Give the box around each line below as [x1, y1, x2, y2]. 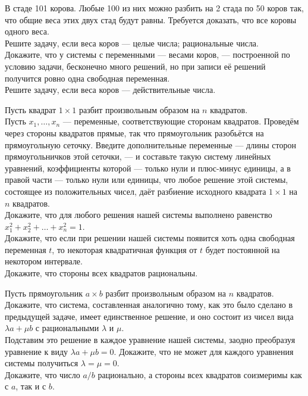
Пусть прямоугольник [5, 286, 83, 299]
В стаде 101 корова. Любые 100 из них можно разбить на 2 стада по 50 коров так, [5, 2, 304, 14]
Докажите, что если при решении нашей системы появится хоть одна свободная [5, 232, 295, 244]
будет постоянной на [205, 243, 280, 255]
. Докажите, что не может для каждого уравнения [114, 345, 294, 357]
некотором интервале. [5, 255, 83, 267]
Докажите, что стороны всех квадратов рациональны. [5, 267, 198, 279]
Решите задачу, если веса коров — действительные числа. [5, 83, 216, 96]
